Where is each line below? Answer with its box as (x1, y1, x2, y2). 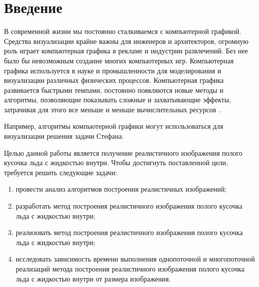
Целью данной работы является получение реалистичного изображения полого (4, 147, 243, 158)
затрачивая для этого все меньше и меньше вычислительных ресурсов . (4, 104, 221, 114)
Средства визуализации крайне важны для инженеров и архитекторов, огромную (4, 35, 249, 46)
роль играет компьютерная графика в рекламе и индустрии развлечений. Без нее (4, 45, 248, 56)
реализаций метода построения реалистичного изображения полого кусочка (15, 264, 245, 274)
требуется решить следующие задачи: (4, 167, 118, 177)
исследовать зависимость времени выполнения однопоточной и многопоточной (15, 254, 255, 264)
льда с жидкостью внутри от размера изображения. (15, 273, 171, 284)
